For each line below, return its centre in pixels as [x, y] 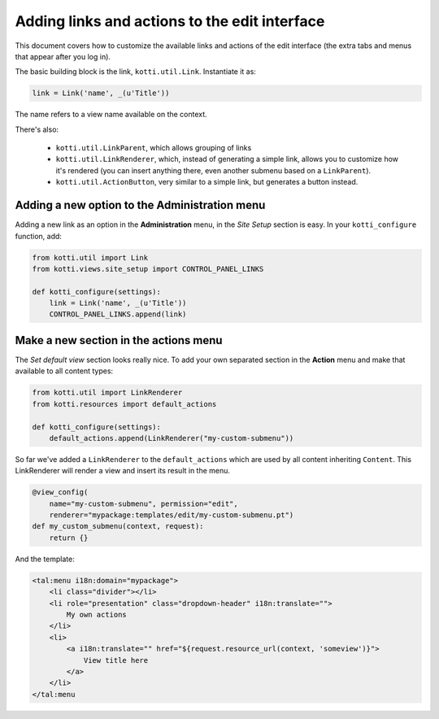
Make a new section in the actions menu [119, 340]
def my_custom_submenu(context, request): [118, 526]
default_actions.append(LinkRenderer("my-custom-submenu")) [172, 438]
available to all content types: [64, 371]
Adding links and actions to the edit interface [170, 21]
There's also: [37, 129]
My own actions [97, 614]
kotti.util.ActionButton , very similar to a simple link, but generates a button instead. [207, 182]
